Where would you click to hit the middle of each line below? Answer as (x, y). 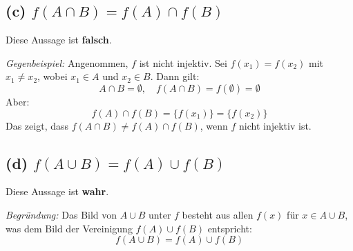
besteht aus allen (218, 214)
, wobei (53, 76)
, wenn (214, 125)
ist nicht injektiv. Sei (183, 62)
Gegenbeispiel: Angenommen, (67, 62)
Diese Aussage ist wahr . (57, 191)
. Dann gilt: (175, 76)
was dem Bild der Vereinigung (69, 228)
